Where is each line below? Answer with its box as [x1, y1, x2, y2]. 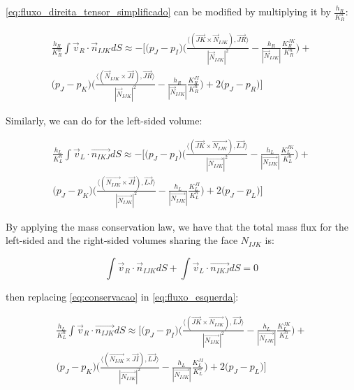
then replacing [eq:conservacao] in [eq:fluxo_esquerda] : [6, 289, 239, 303]
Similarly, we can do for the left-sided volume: [6, 113, 202, 127]
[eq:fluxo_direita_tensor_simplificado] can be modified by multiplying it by [6, 4, 331, 18]
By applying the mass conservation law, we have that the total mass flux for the [6, 219, 349, 233]
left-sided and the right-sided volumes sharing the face [6, 233, 238, 247]
